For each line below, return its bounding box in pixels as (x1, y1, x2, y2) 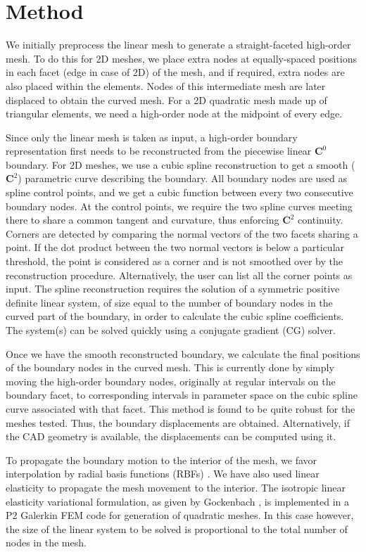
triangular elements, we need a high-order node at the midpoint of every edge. (6, 106, 343, 121)
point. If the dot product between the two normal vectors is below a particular (6, 240, 345, 255)
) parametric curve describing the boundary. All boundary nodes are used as (18, 171, 348, 186)
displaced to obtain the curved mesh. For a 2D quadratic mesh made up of (6, 92, 327, 107)
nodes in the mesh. (6, 535, 87, 550)
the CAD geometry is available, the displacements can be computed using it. (6, 429, 336, 444)
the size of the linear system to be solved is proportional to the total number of (6, 521, 348, 536)
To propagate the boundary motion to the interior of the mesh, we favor (6, 452, 317, 467)
